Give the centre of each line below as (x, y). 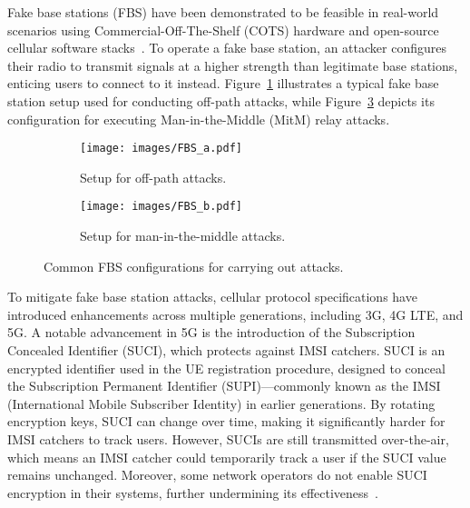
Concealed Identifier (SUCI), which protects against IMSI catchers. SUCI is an (226, 350)
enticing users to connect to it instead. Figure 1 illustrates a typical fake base (223, 83)
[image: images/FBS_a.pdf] (161, 149)
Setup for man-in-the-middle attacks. (183, 236)
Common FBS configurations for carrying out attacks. (194, 266)
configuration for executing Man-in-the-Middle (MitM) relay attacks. (199, 119)
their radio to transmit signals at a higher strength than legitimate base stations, (233, 65)
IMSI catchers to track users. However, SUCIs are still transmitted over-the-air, (228, 439)
